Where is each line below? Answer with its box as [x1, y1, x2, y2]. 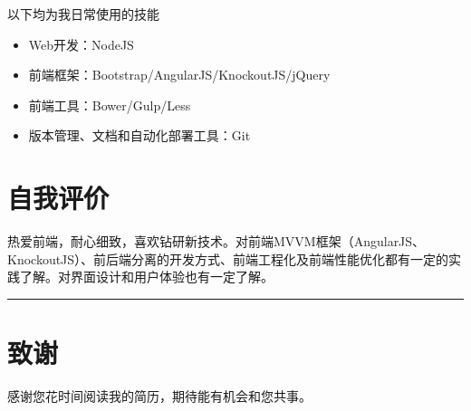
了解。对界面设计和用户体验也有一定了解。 [19, 267, 274, 286]
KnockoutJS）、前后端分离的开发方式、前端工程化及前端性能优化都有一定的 [7, 249, 449, 268]
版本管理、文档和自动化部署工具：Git [28, 126, 251, 145]
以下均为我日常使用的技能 [7, 5, 159, 23]
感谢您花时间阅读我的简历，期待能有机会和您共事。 [7, 387, 312, 405]
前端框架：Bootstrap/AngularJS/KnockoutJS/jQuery [28, 65, 331, 84]
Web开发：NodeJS [28, 34, 134, 53]
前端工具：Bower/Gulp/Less [28, 95, 191, 114]
